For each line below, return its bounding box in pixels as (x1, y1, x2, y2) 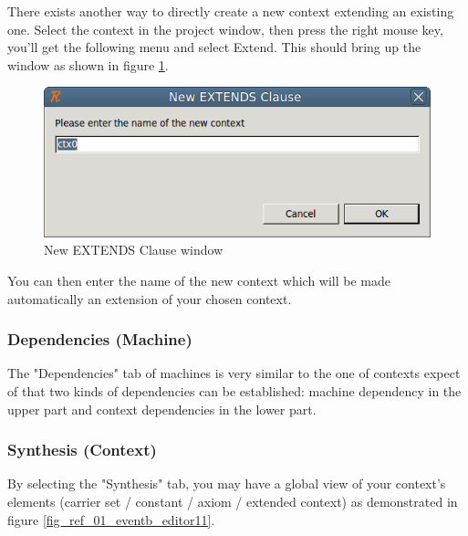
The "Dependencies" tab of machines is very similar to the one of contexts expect (7, 363, 461, 383)
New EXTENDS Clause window (44, 240, 224, 259)
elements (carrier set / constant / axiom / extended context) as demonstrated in (7, 491, 458, 510)
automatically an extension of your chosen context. (7, 289, 292, 308)
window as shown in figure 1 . (7, 55, 169, 74)
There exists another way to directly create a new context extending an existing (7, 2, 454, 20)
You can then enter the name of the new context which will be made (7, 270, 390, 289)
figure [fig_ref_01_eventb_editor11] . (7, 510, 215, 529)
